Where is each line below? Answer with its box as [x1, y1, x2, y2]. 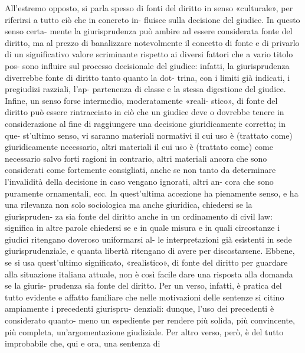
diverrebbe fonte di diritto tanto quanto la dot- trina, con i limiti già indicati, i [5, 71, 290, 83]
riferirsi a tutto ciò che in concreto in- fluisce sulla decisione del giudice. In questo [5, 13, 300, 25]
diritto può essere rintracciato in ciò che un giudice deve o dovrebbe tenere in [5, 106, 284, 118]
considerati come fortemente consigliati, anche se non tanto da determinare [5, 164, 276, 176]
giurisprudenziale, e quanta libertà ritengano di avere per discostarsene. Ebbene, [5, 244, 295, 257]
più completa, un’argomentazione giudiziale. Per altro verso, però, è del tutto [5, 325, 284, 338]
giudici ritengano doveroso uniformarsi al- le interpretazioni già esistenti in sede [5, 233, 292, 245]
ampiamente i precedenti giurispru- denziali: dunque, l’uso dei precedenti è [5, 302, 274, 315]
